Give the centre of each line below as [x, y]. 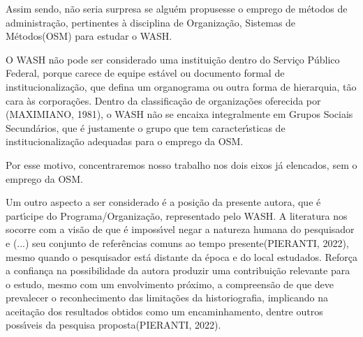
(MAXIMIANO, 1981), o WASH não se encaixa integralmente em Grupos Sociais [179, 114]
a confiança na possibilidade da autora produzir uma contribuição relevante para [178, 270]
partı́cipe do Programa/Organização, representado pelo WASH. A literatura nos [177, 215]
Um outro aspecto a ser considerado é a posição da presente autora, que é [163, 202]
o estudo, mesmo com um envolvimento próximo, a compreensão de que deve [170, 284]
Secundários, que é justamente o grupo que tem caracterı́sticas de [146, 127]
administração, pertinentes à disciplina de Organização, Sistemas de [151, 22]
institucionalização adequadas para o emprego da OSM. [125, 141]
